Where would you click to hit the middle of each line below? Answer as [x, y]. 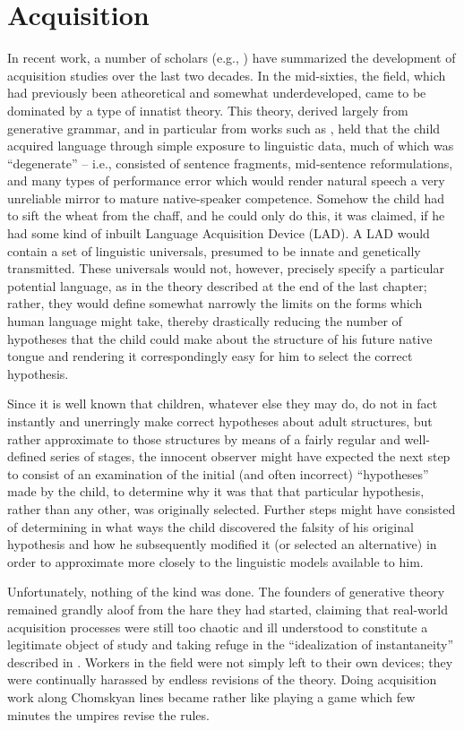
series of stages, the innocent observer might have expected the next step [250, 456]
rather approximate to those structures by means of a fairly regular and [204, 438]
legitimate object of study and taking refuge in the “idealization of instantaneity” [231, 644]
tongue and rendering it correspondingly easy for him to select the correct [210, 356]
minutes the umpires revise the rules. [108, 714]
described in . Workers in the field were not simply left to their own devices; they [230, 661]
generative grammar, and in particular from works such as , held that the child [224, 128]
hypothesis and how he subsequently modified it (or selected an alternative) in [222, 544]
